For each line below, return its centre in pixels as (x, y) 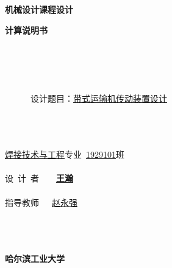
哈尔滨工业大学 (35, 258)
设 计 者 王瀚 (39, 178)
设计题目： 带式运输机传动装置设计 (99, 98)
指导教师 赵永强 (41, 202)
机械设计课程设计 (39, 9)
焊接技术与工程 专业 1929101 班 (65, 154)
